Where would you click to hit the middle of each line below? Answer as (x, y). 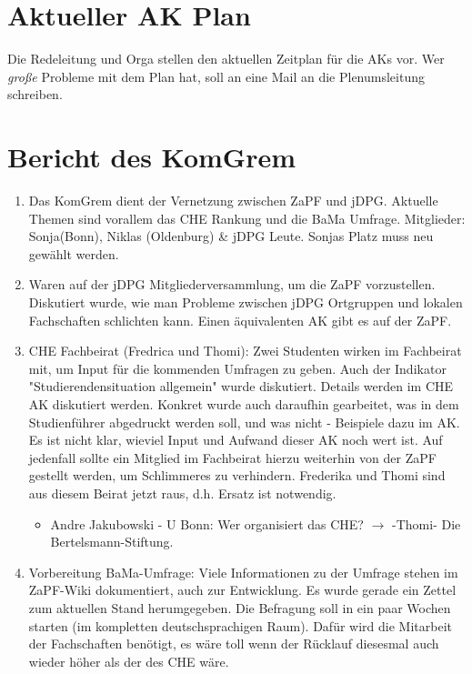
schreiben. (35, 94)
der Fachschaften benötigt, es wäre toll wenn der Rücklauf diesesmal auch (234, 644)
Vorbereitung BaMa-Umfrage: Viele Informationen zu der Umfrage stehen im (243, 572)
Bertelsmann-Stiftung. (112, 542)
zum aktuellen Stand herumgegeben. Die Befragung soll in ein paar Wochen (240, 607)
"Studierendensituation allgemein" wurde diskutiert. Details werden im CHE (241, 386)
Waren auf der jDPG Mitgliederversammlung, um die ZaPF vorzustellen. (232, 284)
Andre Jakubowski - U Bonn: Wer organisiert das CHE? (207, 523)
